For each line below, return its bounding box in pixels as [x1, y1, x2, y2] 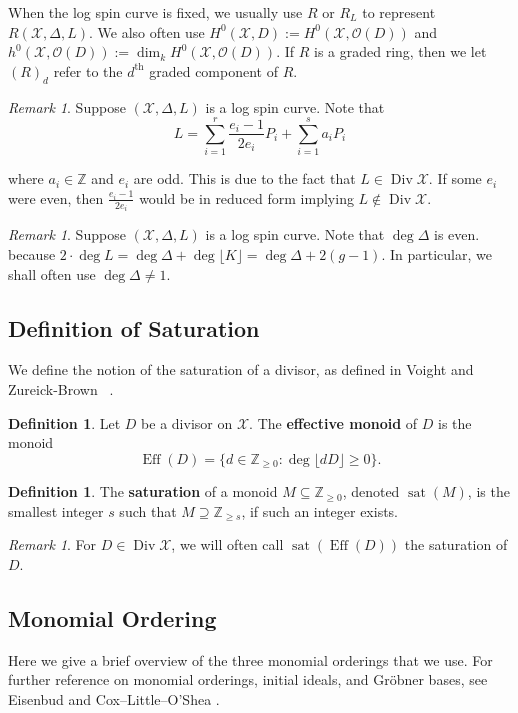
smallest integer [8, 500, 104, 521]
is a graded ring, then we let [313, 41, 487, 62]
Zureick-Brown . [8, 378, 114, 399]
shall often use [8, 263, 96, 284]
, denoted [342, 481, 400, 502]
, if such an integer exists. [241, 500, 399, 521]
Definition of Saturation [8, 312, 260, 343]
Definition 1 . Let [8, 412, 121, 433]
